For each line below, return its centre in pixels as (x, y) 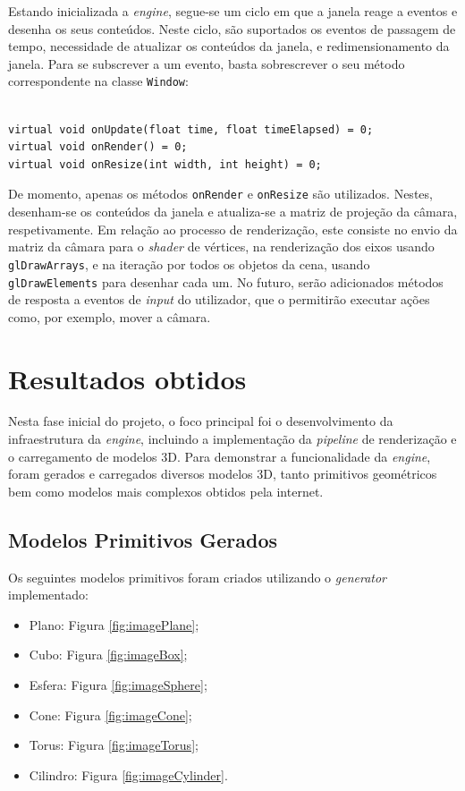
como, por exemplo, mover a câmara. (110, 316)
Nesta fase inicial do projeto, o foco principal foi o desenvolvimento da (201, 421)
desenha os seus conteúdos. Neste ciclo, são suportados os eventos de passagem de (232, 28)
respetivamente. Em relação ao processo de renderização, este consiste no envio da (233, 229)
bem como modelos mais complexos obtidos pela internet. (166, 491)
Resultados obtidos (127, 378)
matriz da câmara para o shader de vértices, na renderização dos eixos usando (221, 247)
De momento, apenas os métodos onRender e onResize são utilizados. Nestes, (220, 194)
